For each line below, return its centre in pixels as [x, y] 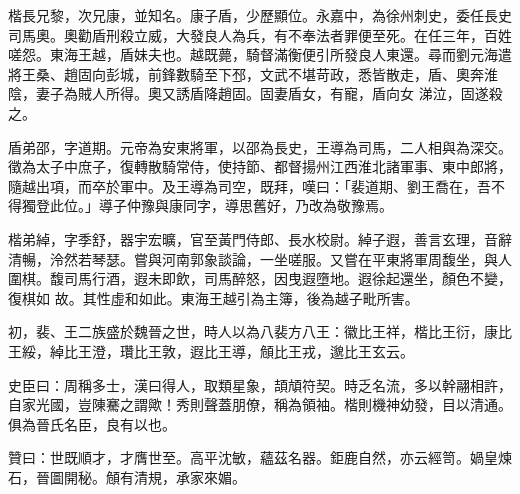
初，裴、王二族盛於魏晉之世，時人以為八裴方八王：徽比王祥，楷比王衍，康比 [260, 331]
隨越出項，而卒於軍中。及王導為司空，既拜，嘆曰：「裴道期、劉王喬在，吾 [249, 185]
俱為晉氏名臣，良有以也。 [92, 423]
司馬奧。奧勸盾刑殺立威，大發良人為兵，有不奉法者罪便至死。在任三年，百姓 [260, 34]
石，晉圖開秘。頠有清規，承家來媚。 [127, 476]
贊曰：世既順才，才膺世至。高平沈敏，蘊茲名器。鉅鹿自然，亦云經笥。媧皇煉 [260, 457]
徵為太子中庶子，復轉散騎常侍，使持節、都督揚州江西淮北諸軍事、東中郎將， [260, 166]
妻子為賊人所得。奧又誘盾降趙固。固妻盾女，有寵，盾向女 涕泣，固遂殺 [269, 93]
